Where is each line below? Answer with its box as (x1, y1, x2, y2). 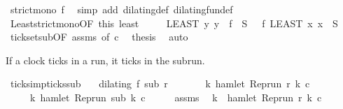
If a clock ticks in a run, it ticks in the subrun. (6, 52, 205, 67)
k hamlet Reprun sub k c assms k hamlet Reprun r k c (29, 89, 322, 104)
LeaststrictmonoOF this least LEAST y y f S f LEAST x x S (10, 15, 338, 30)
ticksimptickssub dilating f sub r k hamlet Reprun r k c (10, 76, 310, 91)
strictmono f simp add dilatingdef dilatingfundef (10, 2, 233, 16)
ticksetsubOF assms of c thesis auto (10, 29, 188, 44)
